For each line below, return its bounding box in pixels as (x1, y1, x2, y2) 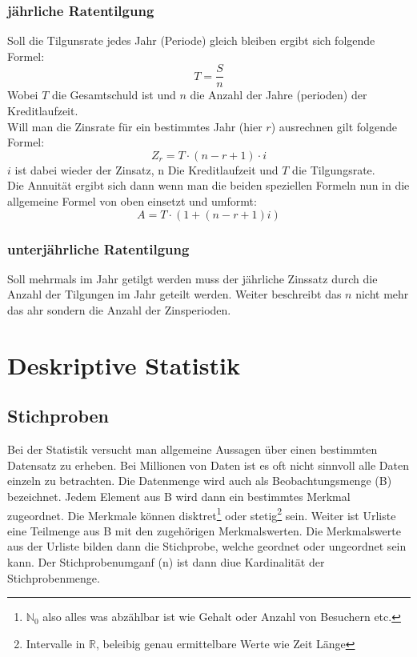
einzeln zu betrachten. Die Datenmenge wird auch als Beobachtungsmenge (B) (7, 472, 392, 489)
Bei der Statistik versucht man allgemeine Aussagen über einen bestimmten (7, 441, 378, 458)
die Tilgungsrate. (292, 161, 375, 178)
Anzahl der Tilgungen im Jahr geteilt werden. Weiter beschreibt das (7, 286, 342, 302)
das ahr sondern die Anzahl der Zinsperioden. (7, 302, 231, 318)
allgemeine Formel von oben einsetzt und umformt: (7, 193, 257, 210)
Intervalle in (26, 635, 86, 651)
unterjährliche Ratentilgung (7, 238, 190, 258)
